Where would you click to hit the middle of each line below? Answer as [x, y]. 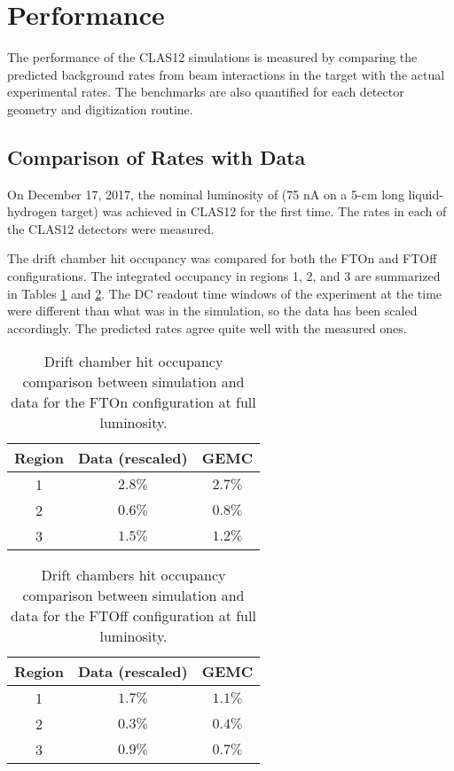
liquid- [426, 194]
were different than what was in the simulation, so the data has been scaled [212, 311]
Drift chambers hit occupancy [133, 575]
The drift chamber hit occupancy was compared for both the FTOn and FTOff [222, 258]
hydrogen [32, 211]
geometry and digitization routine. [100, 109]
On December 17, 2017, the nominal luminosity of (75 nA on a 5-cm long [206, 194]
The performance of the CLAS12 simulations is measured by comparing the [212, 57]
